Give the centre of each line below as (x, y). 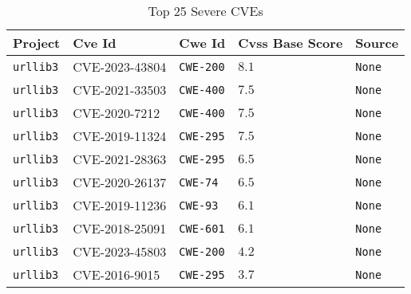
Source (377, 43)
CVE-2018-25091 (120, 228)
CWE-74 (199, 182)
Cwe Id (202, 43)
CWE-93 (199, 205)
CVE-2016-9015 (117, 274)
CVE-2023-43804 (120, 67)
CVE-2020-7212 (117, 113)
